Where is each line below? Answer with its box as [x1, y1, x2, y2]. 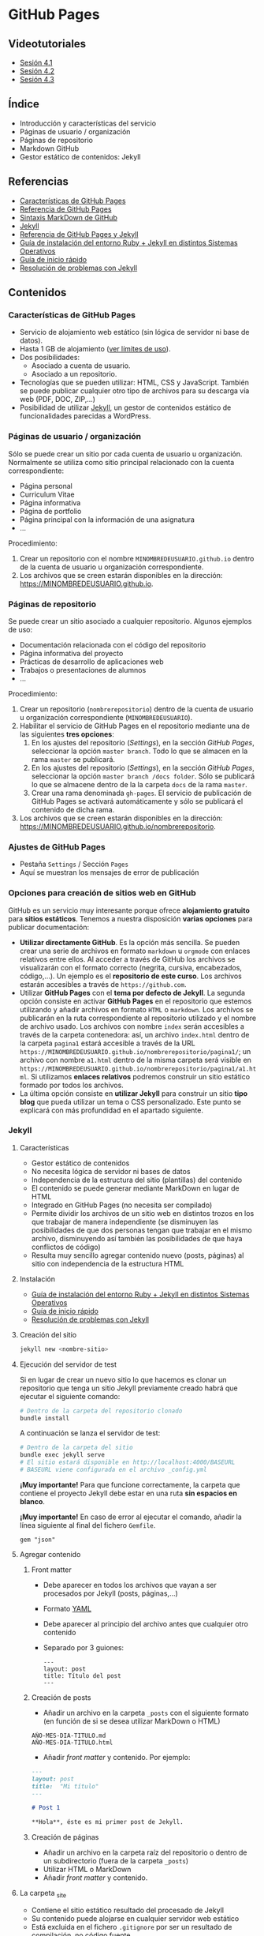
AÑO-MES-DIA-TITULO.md [31, 1732, 106, 1739]
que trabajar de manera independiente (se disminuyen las [31, 1217, 219, 1226]
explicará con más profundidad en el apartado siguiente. [19, 1105, 203, 1115]
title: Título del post [43, 1671, 121, 1679]
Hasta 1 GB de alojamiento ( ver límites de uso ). [19, 344, 171, 354]
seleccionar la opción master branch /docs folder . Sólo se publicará [31, 771, 255, 781]
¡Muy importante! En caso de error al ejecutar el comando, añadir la [19, 1512, 242, 1521]
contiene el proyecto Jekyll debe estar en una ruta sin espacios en [19, 1488, 238, 1498]
